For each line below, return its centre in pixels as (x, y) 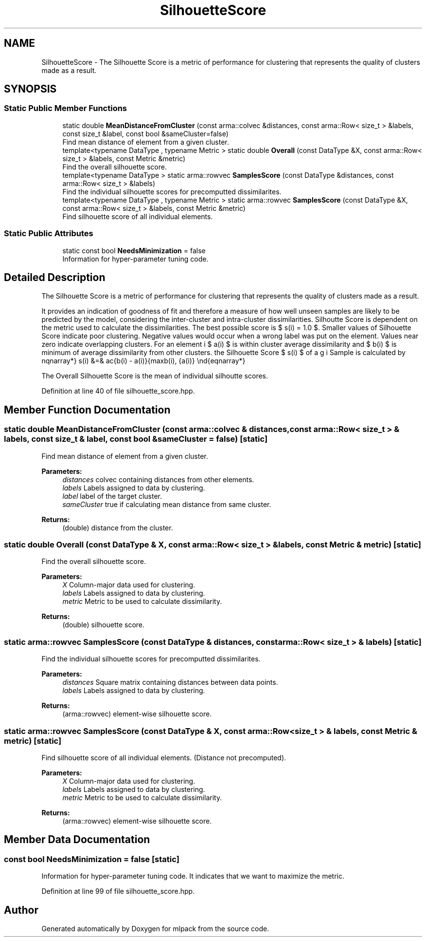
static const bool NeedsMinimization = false (134, 250)
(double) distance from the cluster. (118, 527)
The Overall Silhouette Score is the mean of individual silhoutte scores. (155, 376)
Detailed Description (55, 277)
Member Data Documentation (77, 840)
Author (21, 910)
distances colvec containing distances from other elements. (158, 479)
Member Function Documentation (87, 410)
